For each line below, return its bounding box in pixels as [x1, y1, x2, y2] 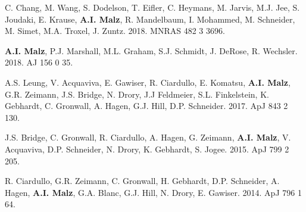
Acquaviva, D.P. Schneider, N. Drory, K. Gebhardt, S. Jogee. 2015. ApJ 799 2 [5, 142, 289, 155]
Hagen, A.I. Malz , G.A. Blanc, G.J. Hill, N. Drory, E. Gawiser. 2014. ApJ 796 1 [5, 186, 302, 198]
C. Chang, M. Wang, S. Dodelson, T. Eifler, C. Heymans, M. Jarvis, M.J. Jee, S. [5, 1, 300, 13]
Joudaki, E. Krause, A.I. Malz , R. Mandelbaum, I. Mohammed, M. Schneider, [5, 13, 295, 25]
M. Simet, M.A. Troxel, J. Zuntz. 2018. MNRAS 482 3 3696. [5, 24, 225, 37]
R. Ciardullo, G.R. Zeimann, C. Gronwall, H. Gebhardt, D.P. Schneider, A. [5, 174, 280, 187]
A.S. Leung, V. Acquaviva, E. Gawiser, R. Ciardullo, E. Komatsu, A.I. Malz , [5, 76, 291, 88]
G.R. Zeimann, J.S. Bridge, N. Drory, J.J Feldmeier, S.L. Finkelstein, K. [5, 88, 269, 100]
